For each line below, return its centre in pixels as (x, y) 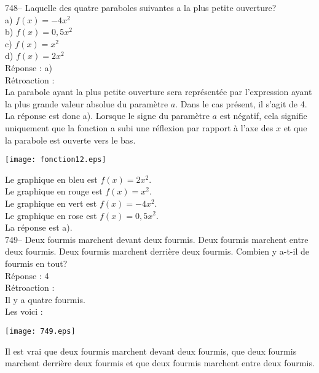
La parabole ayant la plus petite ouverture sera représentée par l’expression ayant (159, 92)
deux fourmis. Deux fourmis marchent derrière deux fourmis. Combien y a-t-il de (157, 251)
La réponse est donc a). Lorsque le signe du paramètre (107, 116)
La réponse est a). (39, 227)
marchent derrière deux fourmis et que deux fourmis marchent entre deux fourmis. (160, 363)
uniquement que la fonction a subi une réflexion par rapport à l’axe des (139, 127)
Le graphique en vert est (51, 203)
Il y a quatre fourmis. (45, 299)
